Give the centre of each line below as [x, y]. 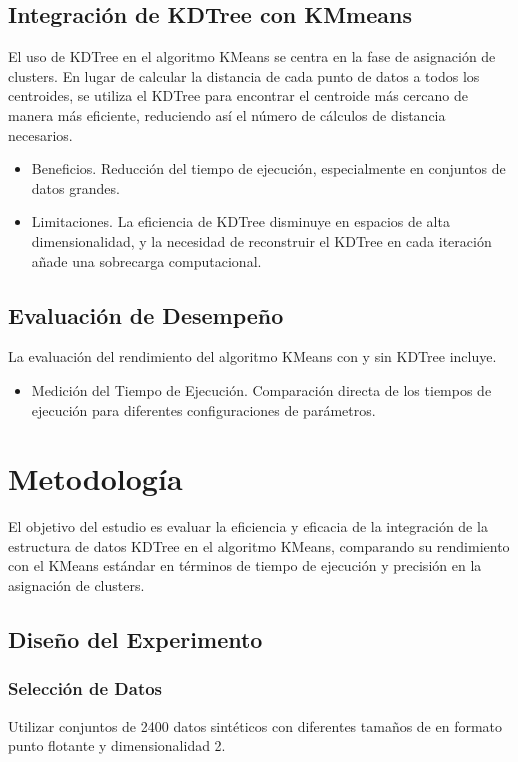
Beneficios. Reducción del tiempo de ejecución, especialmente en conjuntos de [268, 168]
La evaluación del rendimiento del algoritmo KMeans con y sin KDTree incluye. [252, 356]
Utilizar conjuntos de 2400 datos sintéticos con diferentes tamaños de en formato [255, 725]
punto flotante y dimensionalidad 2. [117, 745]
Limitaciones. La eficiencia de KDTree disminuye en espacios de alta [240, 221]
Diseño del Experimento [135, 639]
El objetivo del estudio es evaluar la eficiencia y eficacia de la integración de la [248, 526]
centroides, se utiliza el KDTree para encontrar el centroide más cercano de [238, 95]
